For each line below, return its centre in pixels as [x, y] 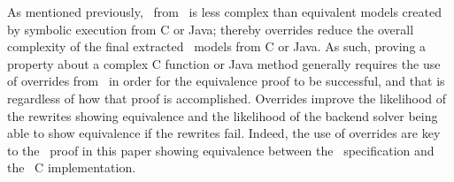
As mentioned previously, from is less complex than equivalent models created [224, 11]
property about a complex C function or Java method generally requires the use [224, 63]
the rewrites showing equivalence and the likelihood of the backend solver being [223, 115]
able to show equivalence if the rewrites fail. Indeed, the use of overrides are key [224, 133]
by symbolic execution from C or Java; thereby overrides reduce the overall [211, 29]
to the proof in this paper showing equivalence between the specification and [221, 150]
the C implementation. [72, 167]
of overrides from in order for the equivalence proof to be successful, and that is [226, 81]
